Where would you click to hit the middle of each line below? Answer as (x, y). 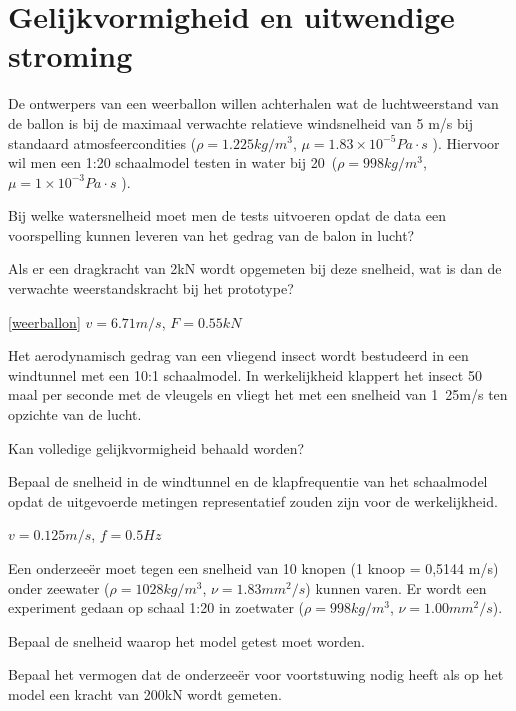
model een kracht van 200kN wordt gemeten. (145, 693)
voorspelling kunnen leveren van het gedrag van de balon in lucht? (211, 234)
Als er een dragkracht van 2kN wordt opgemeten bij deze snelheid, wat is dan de (255, 268)
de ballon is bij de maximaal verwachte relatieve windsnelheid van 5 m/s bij (241, 122)
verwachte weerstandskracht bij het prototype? (151, 288)
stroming (70, 55)
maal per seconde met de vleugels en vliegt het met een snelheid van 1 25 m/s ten (258, 394)
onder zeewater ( (59, 587)
